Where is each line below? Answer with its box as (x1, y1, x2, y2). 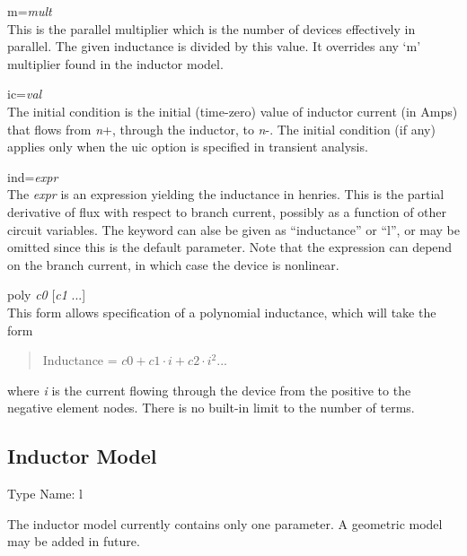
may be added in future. (7, 532, 140, 551)
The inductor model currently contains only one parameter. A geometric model (7, 514, 443, 533)
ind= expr (7, 167, 58, 186)
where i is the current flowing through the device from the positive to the (7, 380, 411, 399)
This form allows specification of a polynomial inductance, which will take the (7, 302, 436, 321)
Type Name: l (7, 484, 84, 503)
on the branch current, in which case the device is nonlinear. (7, 255, 339, 274)
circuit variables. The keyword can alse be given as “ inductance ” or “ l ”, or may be (7, 220, 461, 239)
